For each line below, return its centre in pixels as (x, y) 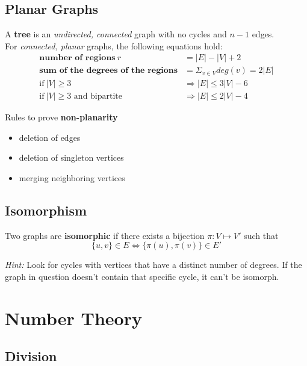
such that (261, 235)
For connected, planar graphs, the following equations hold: (114, 45)
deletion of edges (50, 137)
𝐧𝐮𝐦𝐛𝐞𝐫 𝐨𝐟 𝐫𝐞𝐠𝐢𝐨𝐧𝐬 (77, 58)
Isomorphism (46, 210)
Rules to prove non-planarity (61, 116)
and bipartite (98, 96)
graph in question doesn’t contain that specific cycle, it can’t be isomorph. (142, 276)
